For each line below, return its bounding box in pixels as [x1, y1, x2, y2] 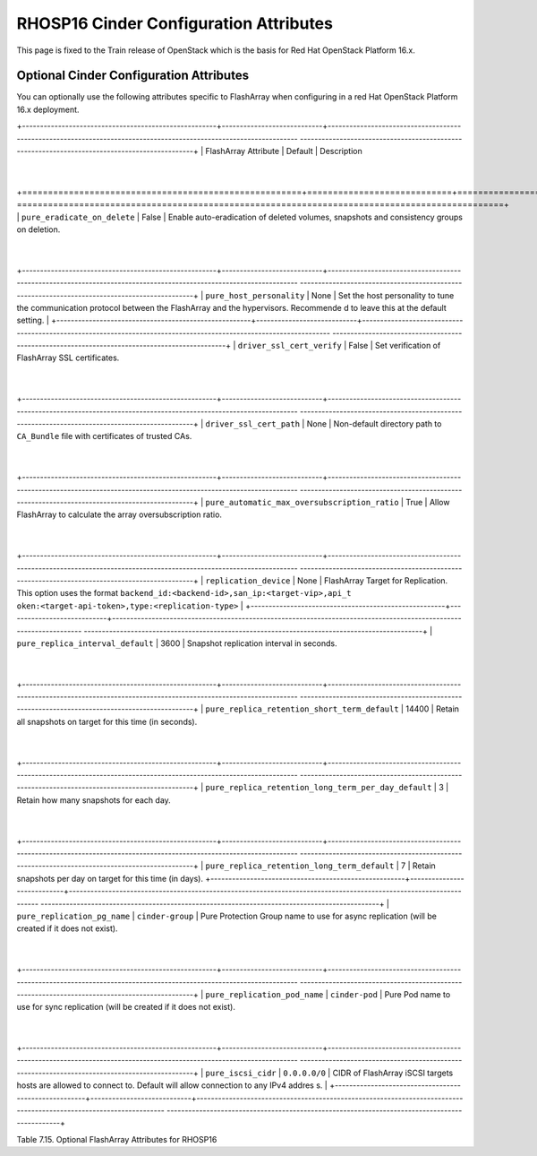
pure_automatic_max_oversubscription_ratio [205, 497, 399, 507]
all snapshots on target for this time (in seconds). [16, 716, 198, 727]
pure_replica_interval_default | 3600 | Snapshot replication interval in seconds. [16, 637, 337, 649]
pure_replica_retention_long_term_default [205, 861, 395, 871]
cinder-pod [329, 989, 378, 999]
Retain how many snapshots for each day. [16, 794, 172, 806]
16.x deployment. [16, 104, 80, 115]
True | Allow [405, 497, 450, 507]
